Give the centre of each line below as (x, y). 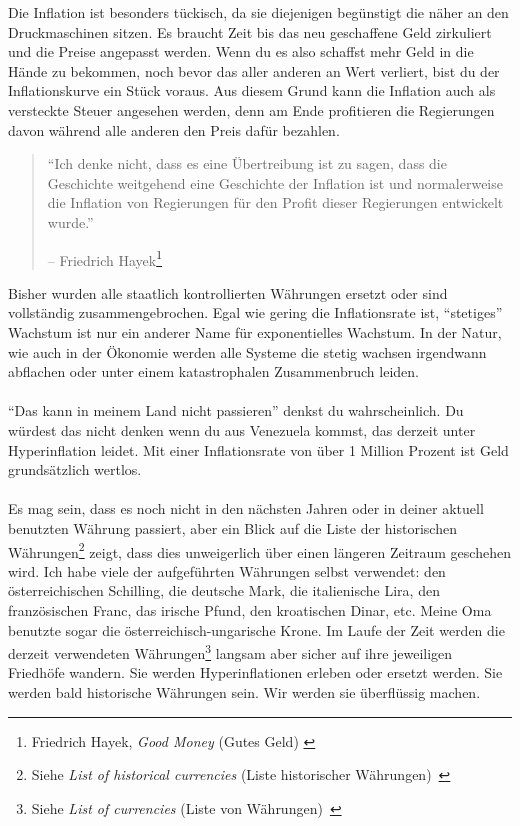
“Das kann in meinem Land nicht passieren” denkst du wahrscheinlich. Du (236, 410)
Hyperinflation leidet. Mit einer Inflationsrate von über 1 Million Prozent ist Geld (258, 449)
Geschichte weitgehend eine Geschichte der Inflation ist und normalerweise (275, 182)
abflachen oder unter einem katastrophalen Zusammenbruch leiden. (213, 371)
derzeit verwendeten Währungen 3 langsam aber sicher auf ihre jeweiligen (230, 651)
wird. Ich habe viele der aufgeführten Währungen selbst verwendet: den (227, 570)
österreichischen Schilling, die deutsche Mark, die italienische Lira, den (224, 590)
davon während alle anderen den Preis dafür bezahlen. (174, 129)
